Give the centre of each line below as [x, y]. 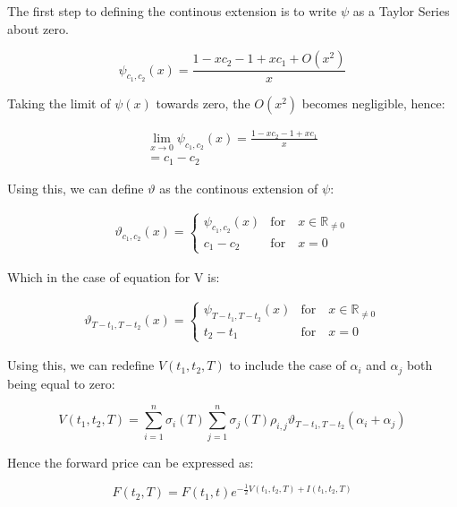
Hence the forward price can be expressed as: [131, 462]
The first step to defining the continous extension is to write [172, 11]
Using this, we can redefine [81, 365]
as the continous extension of [239, 188]
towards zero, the [203, 103]
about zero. [38, 28]
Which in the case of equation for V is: [114, 276]
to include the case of [288, 365]
